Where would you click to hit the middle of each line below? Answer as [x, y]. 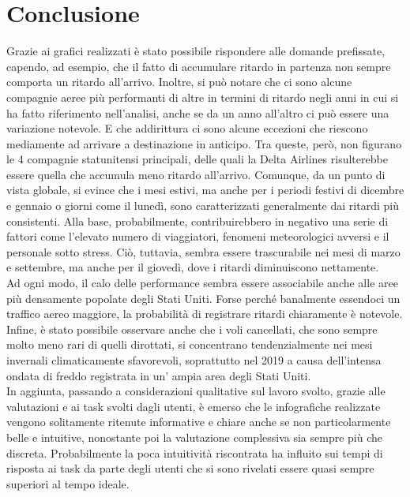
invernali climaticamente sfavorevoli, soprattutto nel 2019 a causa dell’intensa [194, 360]
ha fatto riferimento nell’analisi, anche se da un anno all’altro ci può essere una [198, 112]
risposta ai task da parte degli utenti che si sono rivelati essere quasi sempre [190, 468]
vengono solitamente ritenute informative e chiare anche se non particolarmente [199, 422]
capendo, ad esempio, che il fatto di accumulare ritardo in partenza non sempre [199, 66]
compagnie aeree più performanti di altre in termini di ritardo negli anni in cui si [203, 97]
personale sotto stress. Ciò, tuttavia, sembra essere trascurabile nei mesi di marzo [203, 251]
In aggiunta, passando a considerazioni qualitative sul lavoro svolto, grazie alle [196, 391]
